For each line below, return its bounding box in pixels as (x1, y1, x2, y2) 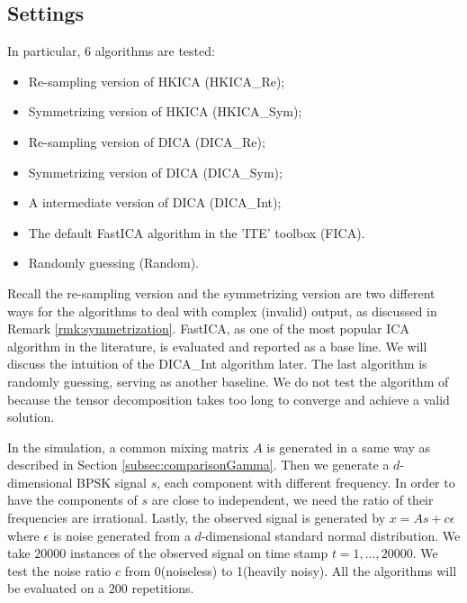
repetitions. (131, 579, 194, 598)
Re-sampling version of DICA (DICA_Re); (28, 132, 265, 151)
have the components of (7, 490, 138, 509)
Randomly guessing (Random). (28, 253, 199, 272)
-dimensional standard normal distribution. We (201, 525, 461, 544)
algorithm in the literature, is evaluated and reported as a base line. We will (7, 336, 427, 355)
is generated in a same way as (266, 437, 431, 456)
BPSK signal (76, 472, 147, 491)
